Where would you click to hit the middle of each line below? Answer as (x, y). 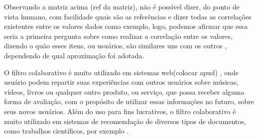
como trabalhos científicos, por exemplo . (66, 131)
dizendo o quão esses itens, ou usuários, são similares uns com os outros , (116, 46)
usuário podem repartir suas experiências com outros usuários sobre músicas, (121, 82)
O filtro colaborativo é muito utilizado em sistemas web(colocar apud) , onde (121, 72)
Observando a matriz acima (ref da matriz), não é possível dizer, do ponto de (122, 6)
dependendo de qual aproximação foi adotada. (74, 55)
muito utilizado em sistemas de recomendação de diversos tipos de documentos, (125, 121)
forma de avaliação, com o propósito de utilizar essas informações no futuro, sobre (129, 101)
